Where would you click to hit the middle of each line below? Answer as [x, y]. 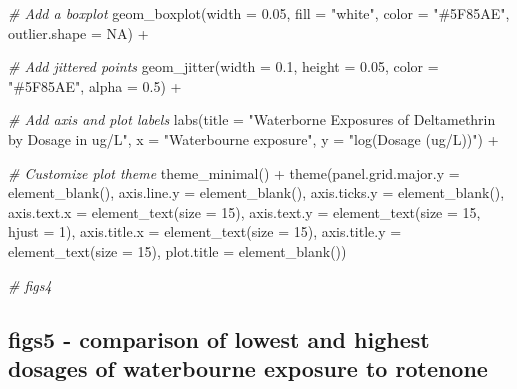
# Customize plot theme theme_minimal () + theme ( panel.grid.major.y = [234, 172]
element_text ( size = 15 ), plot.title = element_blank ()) [177, 250]
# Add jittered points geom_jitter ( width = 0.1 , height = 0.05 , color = [223, 66]
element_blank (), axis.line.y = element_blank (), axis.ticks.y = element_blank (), [256, 192]
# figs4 [30, 284]
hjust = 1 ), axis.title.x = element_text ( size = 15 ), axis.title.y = [205, 231]
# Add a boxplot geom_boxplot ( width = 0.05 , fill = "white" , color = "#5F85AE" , [259, 13]
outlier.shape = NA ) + [78, 32]
